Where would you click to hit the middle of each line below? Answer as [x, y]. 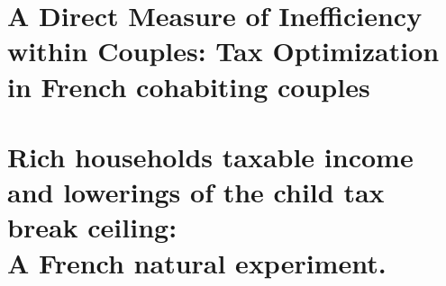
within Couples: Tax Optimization [223, 51]
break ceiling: [92, 227]
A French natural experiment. [197, 262]
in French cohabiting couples [189, 86]
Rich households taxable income [210, 156]
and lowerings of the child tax [196, 192]
